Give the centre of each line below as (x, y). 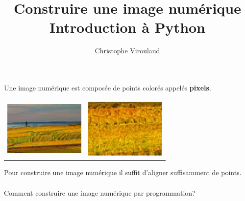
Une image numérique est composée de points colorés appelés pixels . (108, 87)
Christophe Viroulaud (127, 51)
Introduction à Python (127, 27)
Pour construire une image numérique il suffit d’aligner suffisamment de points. (123, 172)
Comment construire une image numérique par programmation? (100, 193)
